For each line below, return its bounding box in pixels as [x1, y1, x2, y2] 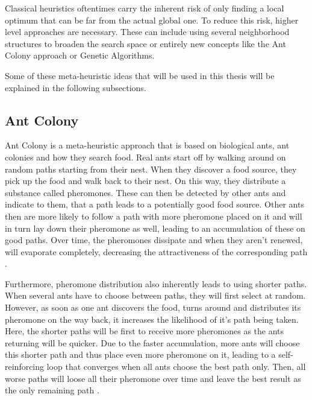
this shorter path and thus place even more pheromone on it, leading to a [5, 348, 276, 361]
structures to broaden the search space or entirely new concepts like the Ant [5, 37, 286, 49]
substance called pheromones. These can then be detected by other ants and [5, 186, 286, 198]
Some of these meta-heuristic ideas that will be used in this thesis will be [5, 69, 275, 81]
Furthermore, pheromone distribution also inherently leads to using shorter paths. [5, 277, 307, 290]
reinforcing [5, 360, 45, 373]
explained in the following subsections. [5, 81, 146, 94]
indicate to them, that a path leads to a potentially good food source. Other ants [5, 198, 304, 211]
